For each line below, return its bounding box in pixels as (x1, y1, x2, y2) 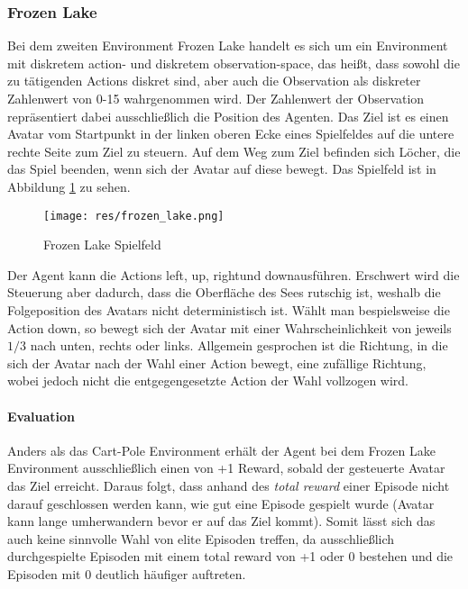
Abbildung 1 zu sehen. (7, 177, 131, 195)
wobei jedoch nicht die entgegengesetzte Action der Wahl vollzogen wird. (7, 371, 409, 390)
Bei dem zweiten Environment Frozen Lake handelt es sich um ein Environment (7, 36, 448, 55)
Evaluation (7, 406, 75, 425)
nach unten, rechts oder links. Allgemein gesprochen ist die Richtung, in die (30, 336, 448, 355)
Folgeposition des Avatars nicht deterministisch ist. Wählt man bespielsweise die (7, 301, 450, 319)
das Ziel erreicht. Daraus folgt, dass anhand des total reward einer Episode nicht (7, 476, 450, 494)
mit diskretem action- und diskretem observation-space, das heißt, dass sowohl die (7, 53, 460, 72)
